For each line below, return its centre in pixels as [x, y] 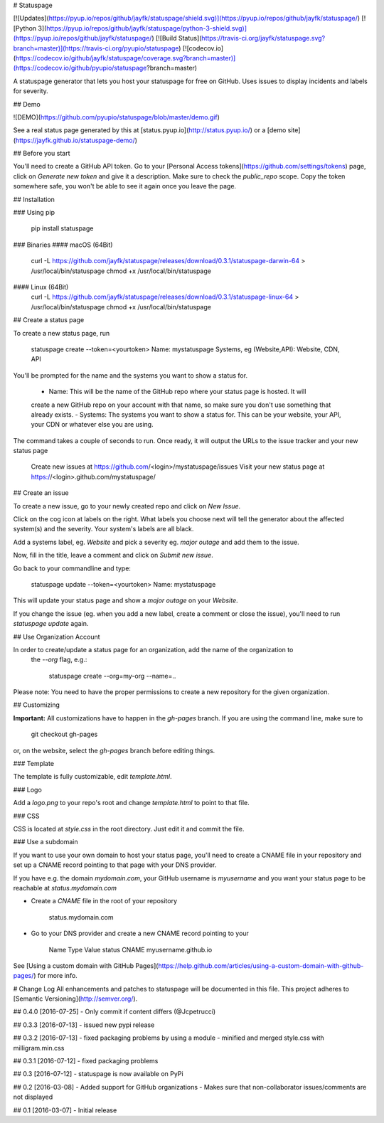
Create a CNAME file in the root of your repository [104, 901]
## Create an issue [41, 493]
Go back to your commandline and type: [72, 568]
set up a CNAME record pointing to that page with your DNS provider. [115, 865]
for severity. [31, 91]
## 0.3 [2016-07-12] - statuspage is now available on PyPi [98, 1074]
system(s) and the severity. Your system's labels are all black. [103, 529]
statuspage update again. [51, 624]
